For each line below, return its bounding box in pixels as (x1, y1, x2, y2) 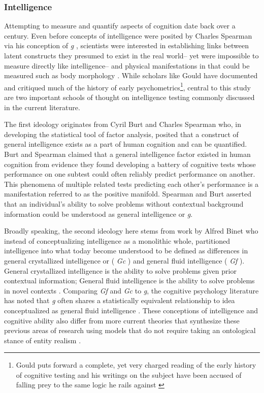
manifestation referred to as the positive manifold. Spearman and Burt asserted (4, 188, 251, 199)
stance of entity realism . (4, 335, 81, 345)
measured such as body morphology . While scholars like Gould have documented (4, 70, 258, 81)
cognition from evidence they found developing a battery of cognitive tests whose (4, 158, 256, 169)
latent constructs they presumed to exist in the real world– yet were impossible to (4, 50, 259, 60)
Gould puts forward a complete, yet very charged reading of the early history (16, 359, 256, 370)
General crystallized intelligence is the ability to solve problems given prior (4, 265, 237, 276)
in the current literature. (4, 102, 80, 112)
